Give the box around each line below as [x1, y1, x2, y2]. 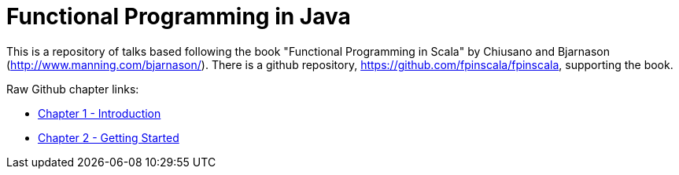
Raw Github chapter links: [6, 82, 139, 96]
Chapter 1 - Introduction [38, 106, 161, 120]
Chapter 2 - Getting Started [38, 130, 179, 144]
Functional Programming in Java [6, 3, 351, 30]
